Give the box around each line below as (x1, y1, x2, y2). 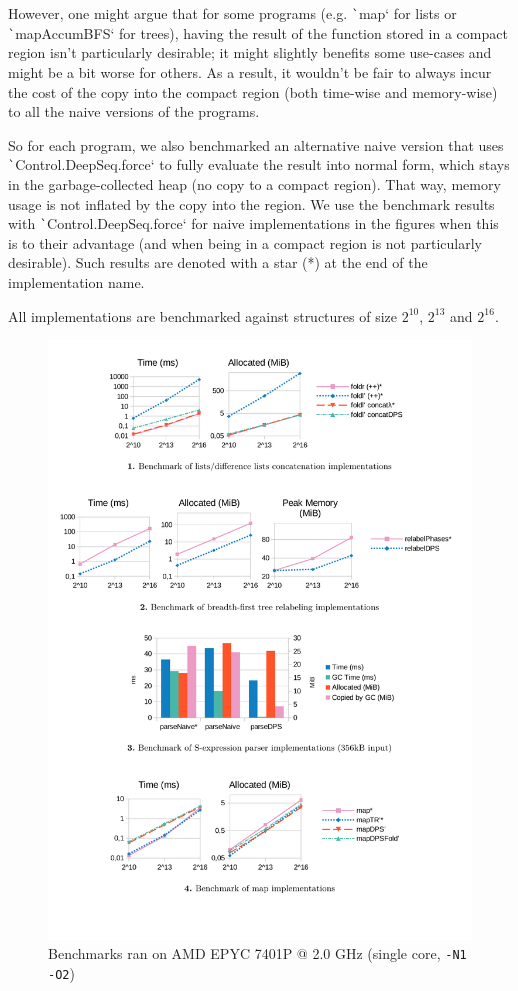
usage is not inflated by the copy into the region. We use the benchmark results (8, 193, 495, 214)
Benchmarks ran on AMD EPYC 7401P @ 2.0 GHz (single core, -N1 (48, 943, 467, 964)
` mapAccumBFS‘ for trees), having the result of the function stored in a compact (8, 22, 508, 43)
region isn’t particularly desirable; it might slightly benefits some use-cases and (8, 42, 492, 63)
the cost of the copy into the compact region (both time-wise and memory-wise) (8, 81, 498, 102)
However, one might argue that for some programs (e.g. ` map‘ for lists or (8, 3, 457, 23)
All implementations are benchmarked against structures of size (8, 305, 398, 326)
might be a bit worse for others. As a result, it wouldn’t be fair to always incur (8, 61, 492, 82)
